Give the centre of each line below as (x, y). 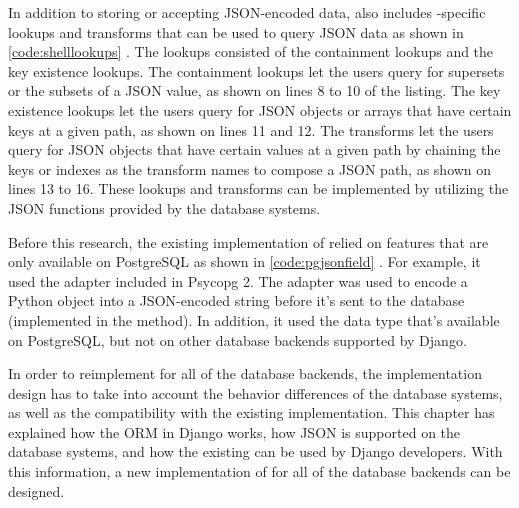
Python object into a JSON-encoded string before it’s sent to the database (236, 300)
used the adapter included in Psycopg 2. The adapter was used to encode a (238, 280)
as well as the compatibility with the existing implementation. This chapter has (251, 412)
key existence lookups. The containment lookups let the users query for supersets (256, 70)
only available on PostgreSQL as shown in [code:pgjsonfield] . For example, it (244, 261)
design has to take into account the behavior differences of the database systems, (255, 392)
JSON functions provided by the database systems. (164, 207)
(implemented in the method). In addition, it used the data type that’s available (254, 319)
